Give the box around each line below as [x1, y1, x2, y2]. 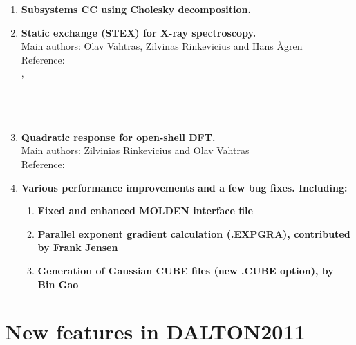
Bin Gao [37, 277, 79, 291]
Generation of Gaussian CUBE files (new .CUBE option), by [37, 263, 334, 277]
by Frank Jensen [37, 240, 118, 254]
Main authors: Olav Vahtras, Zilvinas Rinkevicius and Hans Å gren [21, 39, 303, 53]
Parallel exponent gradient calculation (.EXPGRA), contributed [37, 226, 350, 241]
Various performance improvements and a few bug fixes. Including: [21, 180, 348, 194]
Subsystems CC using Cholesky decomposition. [21, 2, 251, 16]
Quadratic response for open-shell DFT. [21, 129, 216, 144]
